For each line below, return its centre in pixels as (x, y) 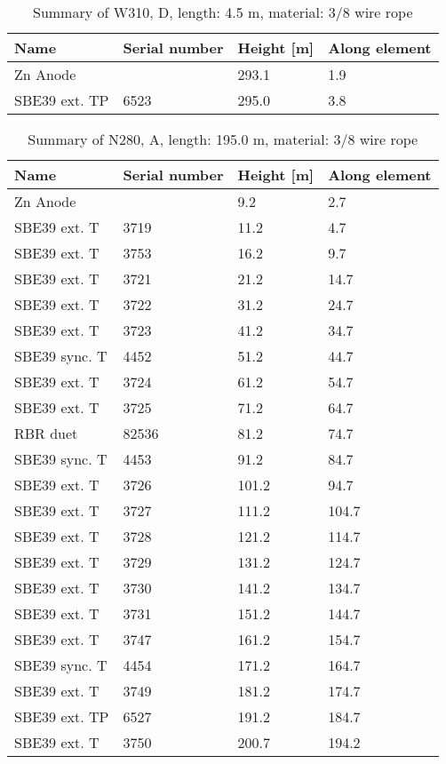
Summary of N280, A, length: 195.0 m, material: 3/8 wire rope (223, 139)
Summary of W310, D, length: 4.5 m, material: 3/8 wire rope (223, 12)
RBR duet (46, 433)
